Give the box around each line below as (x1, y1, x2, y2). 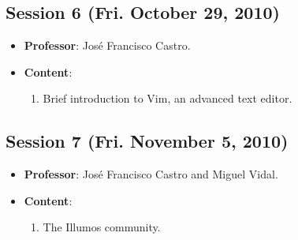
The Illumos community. (43, 219, 161, 235)
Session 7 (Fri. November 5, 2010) (6, 129, 289, 153)
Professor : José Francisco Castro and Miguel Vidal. (24, 166, 278, 182)
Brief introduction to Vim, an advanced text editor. (43, 90, 292, 107)
